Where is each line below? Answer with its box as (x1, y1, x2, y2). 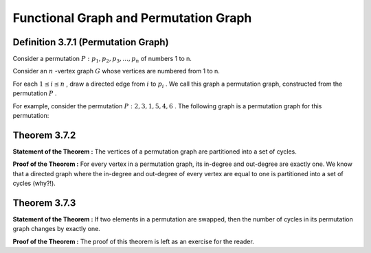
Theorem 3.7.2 (12, 129, 76, 141)
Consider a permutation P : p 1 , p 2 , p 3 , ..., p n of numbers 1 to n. (12, 55, 192, 64)
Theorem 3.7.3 (12, 197, 76, 208)
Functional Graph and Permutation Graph (12, 10, 252, 25)
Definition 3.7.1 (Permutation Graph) (12, 36, 169, 48)
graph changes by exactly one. (12, 225, 101, 233)
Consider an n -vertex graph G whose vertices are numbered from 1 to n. (12, 67, 220, 75)
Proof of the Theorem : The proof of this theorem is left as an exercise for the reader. (12, 237, 254, 245)
